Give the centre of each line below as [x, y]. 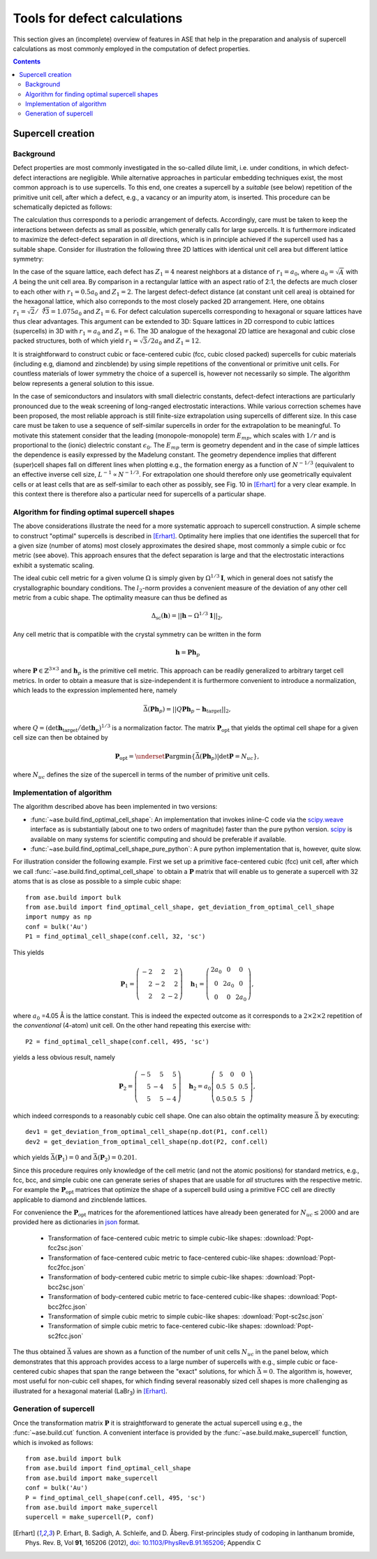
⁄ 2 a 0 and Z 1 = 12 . [175, 342]
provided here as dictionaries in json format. [76, 1222]
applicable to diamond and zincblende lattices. [80, 1200]
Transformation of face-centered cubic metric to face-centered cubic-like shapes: [166, 1258]
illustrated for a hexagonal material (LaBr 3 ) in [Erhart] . [90, 1392]
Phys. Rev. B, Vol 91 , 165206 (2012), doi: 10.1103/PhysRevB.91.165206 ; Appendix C [143, 1543]
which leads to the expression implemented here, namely [95, 690]
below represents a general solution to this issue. [83, 383]
